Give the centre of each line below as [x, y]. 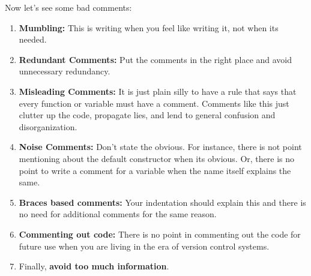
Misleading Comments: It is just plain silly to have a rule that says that [158, 91]
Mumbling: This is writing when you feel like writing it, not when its [149, 27]
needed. [33, 39]
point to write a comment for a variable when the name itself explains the [155, 170]
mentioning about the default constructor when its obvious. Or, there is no [157, 158]
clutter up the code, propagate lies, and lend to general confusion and [147, 115]
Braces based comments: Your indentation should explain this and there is [162, 202]
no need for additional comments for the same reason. [118, 214]
